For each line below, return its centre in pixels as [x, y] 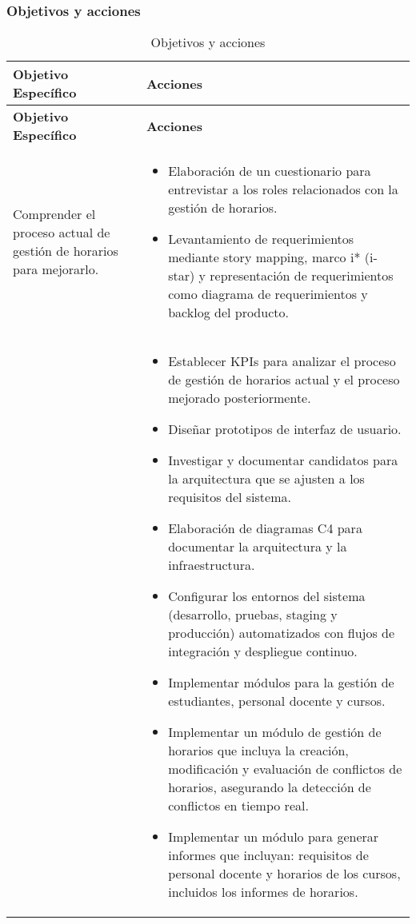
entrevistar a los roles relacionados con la [283, 189]
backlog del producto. [228, 313]
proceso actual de [62, 233]
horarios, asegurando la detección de [270, 787]
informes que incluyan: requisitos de [268, 855]
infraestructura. [212, 565]
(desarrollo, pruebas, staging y [253, 615]
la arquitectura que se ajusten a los [266, 479]
